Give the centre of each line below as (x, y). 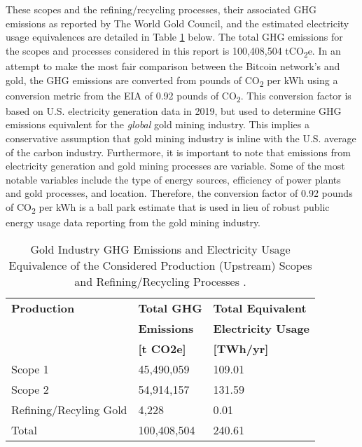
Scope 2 (30, 389)
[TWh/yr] (241, 348)
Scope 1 (30, 369)
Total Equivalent (260, 308)
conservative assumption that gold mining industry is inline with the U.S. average (181, 138)
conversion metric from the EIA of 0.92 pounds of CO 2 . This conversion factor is (179, 96)
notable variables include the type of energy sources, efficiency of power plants (173, 179)
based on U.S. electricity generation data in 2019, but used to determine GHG (174, 110)
